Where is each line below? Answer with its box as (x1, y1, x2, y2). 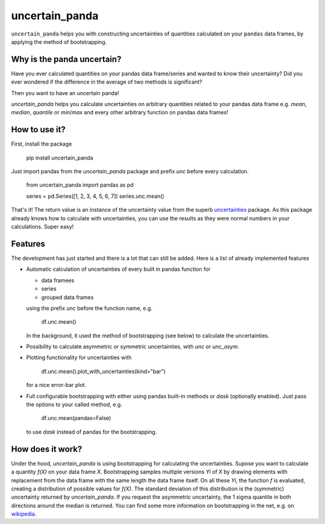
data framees (41, 277, 75, 284)
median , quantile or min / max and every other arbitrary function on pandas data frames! (11, 109, 229, 116)
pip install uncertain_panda (26, 154, 93, 161)
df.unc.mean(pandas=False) (41, 415, 111, 422)
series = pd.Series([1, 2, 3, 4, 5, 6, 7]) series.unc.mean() (26, 193, 165, 200)
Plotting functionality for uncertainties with (26, 354, 132, 361)
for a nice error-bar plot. (26, 381, 87, 389)
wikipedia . (11, 510, 37, 517)
